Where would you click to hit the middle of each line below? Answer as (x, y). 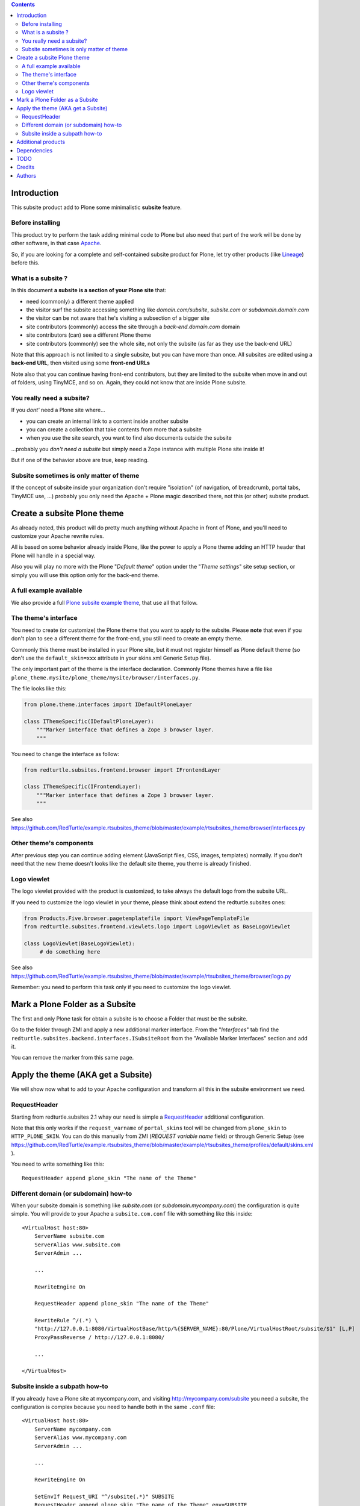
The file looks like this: (39, 689)
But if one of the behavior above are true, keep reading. (80, 460)
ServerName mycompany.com (73, 1429)
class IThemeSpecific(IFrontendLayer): (82, 787)
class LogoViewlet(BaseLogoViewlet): (79, 943)
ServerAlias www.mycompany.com (80, 1438)
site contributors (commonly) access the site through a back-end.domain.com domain (133, 327)
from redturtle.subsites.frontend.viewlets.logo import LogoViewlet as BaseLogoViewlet (157, 927)
